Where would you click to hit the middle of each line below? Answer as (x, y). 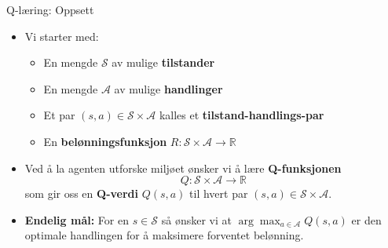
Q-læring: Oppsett (50, 9)
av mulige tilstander (163, 62)
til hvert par (219, 193)
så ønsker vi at (196, 219)
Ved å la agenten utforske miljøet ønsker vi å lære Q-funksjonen (183, 168)
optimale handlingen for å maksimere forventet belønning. (164, 235)
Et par (59, 115)
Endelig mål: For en (77, 219)
